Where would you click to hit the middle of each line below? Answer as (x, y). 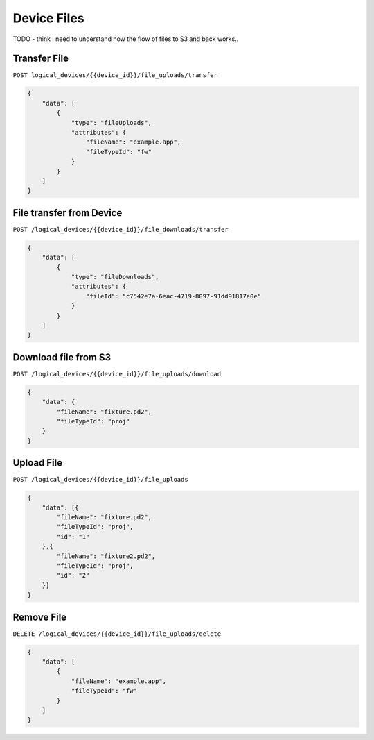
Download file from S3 (62, 357)
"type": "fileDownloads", (115, 277)
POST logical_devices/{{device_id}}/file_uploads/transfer (115, 75)
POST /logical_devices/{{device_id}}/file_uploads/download (117, 374)
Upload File (38, 463)
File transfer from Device (68, 213)
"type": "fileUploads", (112, 123)
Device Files (48, 18)
